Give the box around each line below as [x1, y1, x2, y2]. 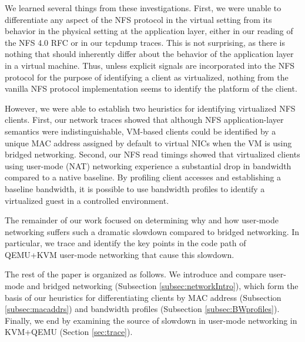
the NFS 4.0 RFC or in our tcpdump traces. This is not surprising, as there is [5, 36, 285, 48]
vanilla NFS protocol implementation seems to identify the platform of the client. [5, 82, 297, 95]
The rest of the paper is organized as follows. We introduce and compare [5, 268, 266, 280]
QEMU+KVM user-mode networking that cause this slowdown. [5, 248, 234, 260]
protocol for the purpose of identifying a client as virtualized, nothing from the [5, 71, 289, 83]
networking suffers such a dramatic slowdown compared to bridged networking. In [5, 225, 300, 237]
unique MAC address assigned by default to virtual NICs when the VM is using [5, 136, 292, 149]
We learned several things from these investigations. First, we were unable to [5, 2, 281, 14]
